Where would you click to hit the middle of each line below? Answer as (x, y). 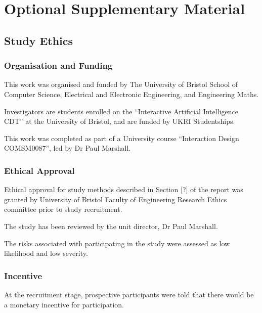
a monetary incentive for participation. (64, 304)
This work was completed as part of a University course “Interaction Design (122, 138)
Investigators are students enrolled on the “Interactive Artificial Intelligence (121, 111)
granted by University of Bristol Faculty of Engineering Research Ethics (116, 199)
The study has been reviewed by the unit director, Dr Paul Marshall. (111, 226)
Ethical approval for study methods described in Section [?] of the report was (124, 189)
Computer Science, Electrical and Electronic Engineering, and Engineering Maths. (132, 94)
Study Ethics (39, 40)
